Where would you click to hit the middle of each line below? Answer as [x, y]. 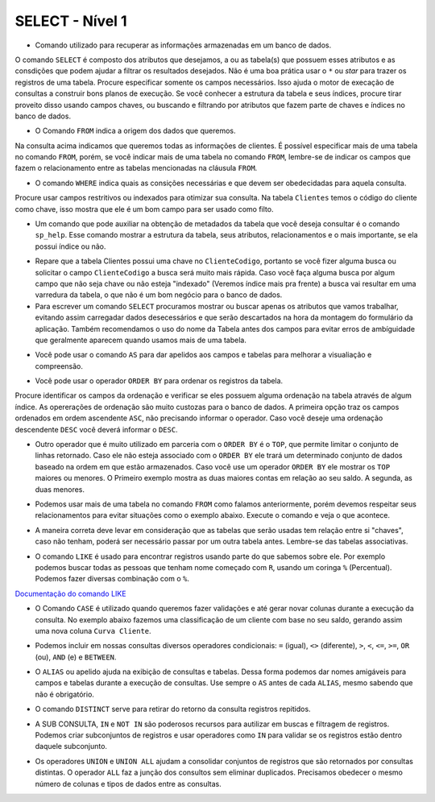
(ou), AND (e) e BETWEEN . [76, 657]
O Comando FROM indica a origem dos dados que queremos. [135, 131]
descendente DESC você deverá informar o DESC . [96, 429]
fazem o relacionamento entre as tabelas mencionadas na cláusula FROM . [136, 168]
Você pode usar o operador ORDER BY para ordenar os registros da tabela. [159, 381]
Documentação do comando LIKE [70, 593]
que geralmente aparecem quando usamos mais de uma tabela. [141, 340]
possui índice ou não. [70, 246]
